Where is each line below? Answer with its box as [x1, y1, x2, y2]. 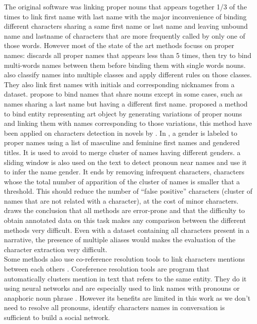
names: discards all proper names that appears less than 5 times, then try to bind [4, 50, 252, 60]
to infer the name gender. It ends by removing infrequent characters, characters [4, 166, 245, 177]
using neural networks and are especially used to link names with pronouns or [4, 283, 240, 293]
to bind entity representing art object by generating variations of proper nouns [4, 108, 242, 118]
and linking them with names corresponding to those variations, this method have [4, 118, 252, 128]
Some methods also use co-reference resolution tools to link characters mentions [4, 254, 245, 264]
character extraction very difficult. [4, 244, 107, 254]
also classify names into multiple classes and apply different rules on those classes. [4, 69, 252, 80]
